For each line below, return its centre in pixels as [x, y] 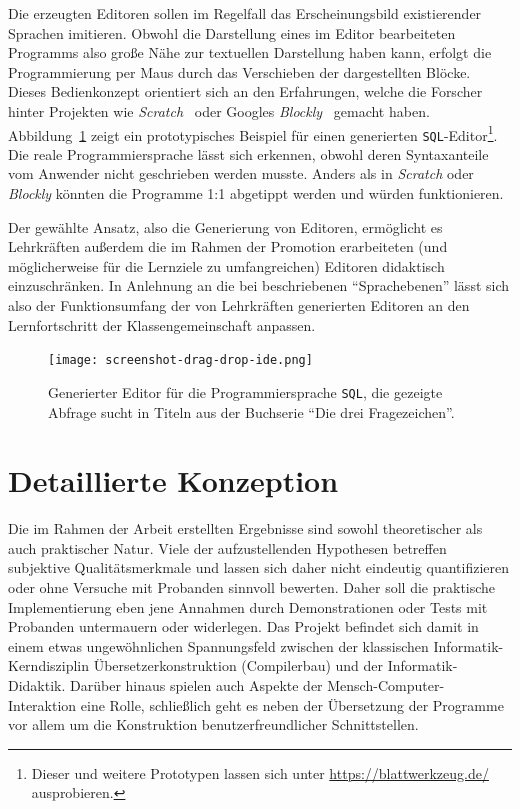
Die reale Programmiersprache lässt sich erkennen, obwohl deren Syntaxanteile [248, 153]
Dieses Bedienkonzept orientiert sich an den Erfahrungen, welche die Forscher [245, 91]
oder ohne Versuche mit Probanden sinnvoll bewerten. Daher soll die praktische [252, 587]
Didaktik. [37, 685]
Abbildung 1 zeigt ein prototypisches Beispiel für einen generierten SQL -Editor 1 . [253, 133]
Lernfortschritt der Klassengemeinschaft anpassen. [162, 324]
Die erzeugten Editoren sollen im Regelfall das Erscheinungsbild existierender [245, 13]
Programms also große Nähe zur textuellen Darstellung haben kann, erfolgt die [250, 52]
